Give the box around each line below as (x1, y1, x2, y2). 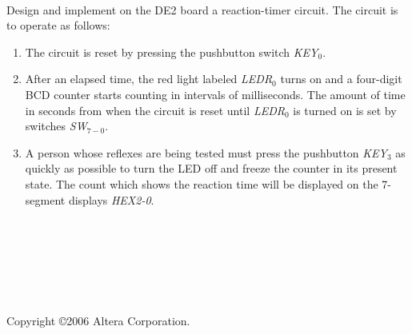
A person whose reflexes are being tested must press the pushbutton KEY (25, 144, 387, 161)
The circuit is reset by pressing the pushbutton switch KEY (25, 43, 318, 60)
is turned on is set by (293, 101, 397, 118)
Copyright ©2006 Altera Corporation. (6, 312, 190, 328)
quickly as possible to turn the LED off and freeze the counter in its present (25, 160, 398, 177)
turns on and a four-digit (280, 70, 402, 87)
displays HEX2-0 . (68, 191, 154, 208)
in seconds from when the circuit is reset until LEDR (25, 101, 285, 118)
